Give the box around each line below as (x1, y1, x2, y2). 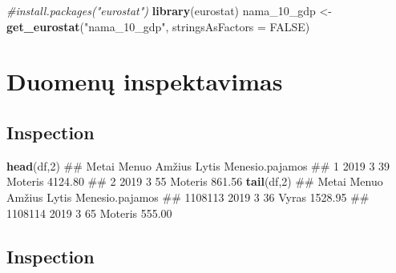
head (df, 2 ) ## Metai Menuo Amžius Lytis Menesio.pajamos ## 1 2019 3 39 (6, 157, 390, 174)
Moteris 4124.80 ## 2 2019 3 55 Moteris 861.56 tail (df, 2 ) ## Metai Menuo (6, 173, 383, 190)
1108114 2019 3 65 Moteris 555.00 (6, 204, 172, 221)
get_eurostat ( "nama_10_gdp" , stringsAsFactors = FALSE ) (6, 18, 310, 34)
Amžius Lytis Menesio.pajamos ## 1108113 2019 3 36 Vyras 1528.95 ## (6, 188, 370, 205)
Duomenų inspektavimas (6, 65, 283, 98)
